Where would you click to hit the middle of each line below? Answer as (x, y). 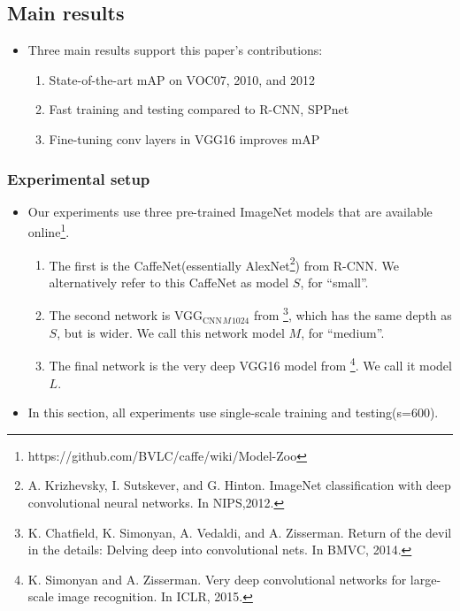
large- (425, 579)
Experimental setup (79, 178)
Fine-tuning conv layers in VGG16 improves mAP (184, 138)
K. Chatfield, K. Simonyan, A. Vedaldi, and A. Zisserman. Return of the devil (240, 532)
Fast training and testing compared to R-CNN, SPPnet (199, 109)
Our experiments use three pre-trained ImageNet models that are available (230, 211)
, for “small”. (334, 282)
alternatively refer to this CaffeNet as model (169, 282)
